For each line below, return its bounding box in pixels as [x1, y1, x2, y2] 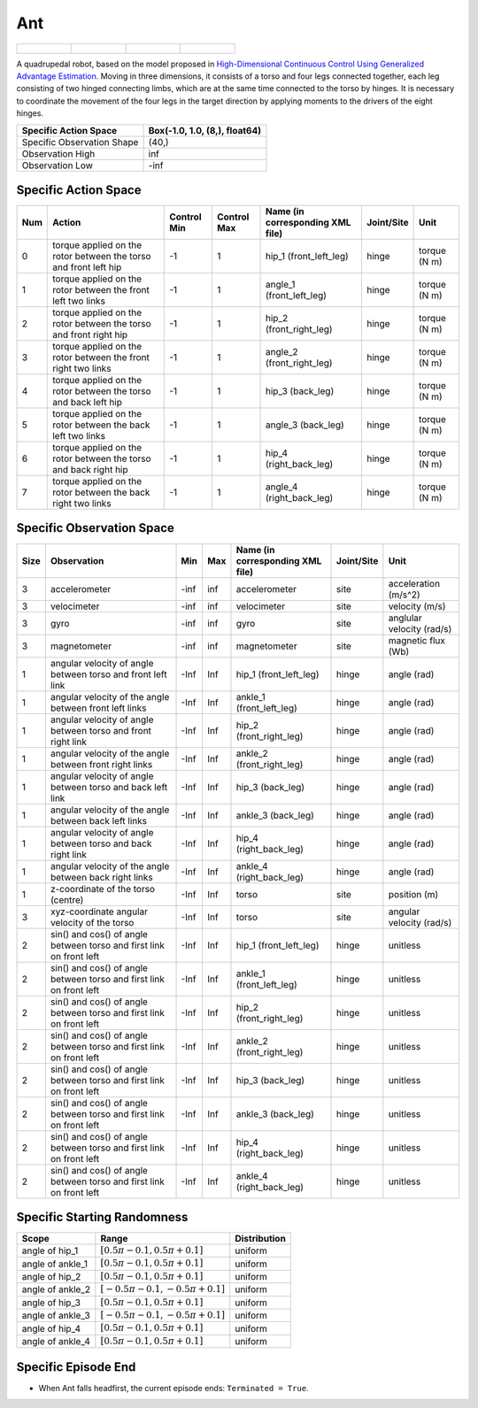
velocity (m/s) [388, 600, 446, 612]
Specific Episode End [16, 1359, 136, 1374]
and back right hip [51, 464, 128, 476]
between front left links [50, 702, 147, 714]
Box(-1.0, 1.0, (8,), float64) [148, 124, 262, 136]
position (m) [388, 888, 439, 900]
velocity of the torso [50, 916, 135, 928]
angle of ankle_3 [21, 1310, 90, 1322]
